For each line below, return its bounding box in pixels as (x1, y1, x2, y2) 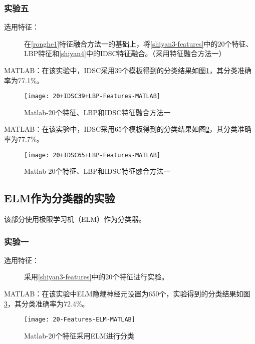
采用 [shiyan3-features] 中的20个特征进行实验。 (24, 271, 169, 282)
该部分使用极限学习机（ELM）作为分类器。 (4, 214, 146, 224)
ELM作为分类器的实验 (4, 190, 115, 206)
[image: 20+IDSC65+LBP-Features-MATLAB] (24, 151, 161, 159)
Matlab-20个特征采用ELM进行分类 (24, 330, 134, 340)
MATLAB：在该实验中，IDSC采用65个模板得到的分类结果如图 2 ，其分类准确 (4, 124, 252, 134)
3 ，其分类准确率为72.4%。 (4, 298, 89, 308)
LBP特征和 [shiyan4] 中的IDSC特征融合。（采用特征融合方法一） (24, 48, 226, 59)
